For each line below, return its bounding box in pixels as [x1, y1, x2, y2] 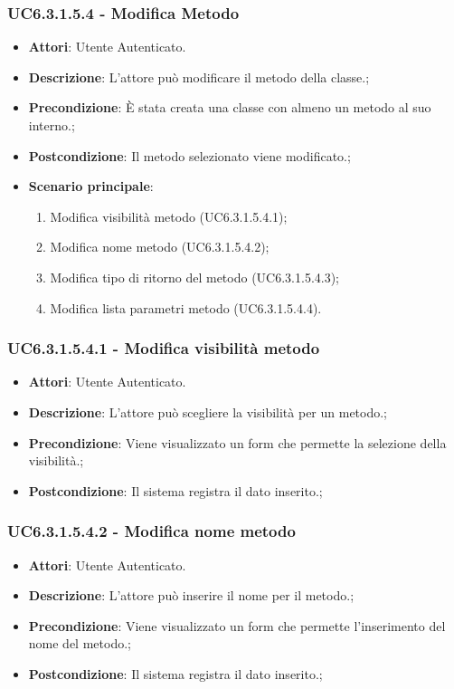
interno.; [28, 116, 75, 134]
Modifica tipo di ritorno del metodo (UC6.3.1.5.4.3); [50, 267, 340, 286]
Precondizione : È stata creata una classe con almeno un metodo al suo [28, 98, 431, 117]
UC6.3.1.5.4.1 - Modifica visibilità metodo [7, 337, 320, 359]
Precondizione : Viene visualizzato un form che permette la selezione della [28, 433, 447, 452]
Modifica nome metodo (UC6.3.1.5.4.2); [50, 237, 270, 256]
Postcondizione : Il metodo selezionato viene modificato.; [28, 146, 351, 165]
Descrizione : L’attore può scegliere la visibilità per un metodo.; [28, 402, 388, 421]
